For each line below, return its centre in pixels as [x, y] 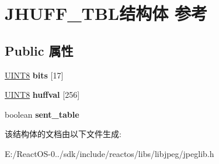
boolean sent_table [42, 114]
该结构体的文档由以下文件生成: [63, 134]
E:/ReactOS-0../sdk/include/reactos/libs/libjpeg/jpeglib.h [109, 153]
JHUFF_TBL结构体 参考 [106, 13]
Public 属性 [39, 50]
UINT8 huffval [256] [42, 95]
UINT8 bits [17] [34, 75]
